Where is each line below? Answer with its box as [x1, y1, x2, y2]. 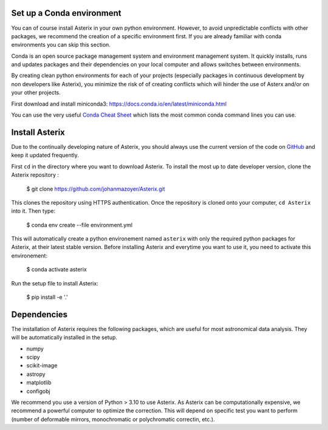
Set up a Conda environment [11, 8, 121, 18]
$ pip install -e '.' [26, 293, 68, 301]
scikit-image [26, 362, 58, 369]
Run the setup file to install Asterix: [11, 279, 98, 287]
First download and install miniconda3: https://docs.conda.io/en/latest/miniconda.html [11, 100, 227, 107]
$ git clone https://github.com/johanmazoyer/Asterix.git [26, 185, 165, 193]
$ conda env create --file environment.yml [26, 221, 133, 228]
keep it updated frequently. [11, 152, 79, 159]
